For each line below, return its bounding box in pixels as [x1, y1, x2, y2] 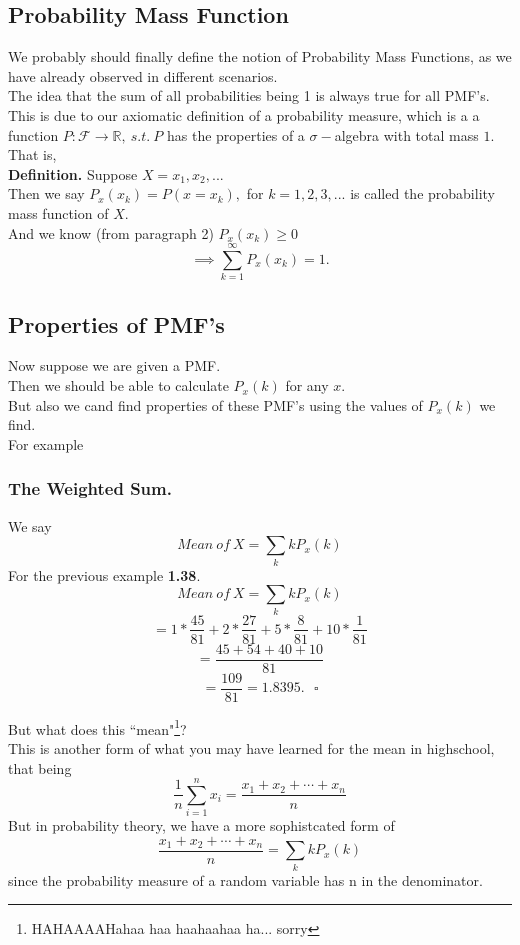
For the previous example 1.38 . [8, 564, 201, 585]
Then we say [8, 183, 85, 204]
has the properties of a [166, 124, 305, 145]
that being [8, 757, 72, 778]
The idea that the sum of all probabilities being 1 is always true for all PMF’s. [8, 85, 490, 106]
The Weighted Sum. [8, 476, 172, 501]
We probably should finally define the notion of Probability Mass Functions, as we [8, 46, 512, 67]
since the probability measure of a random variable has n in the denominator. [8, 869, 483, 890]
